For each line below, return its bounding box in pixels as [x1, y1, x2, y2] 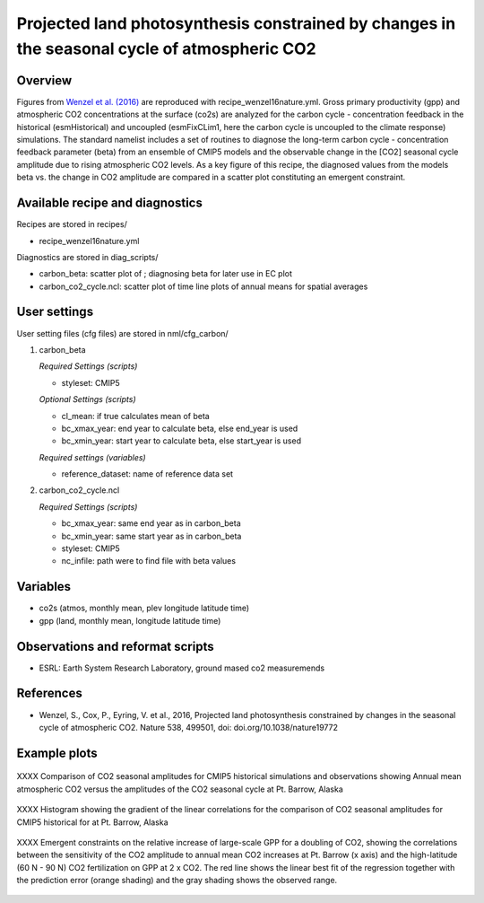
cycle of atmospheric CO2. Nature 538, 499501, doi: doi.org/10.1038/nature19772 [39, 722, 339, 732]
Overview [16, 73, 73, 88]
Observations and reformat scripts [16, 638, 214, 654]
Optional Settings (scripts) [39, 394, 136, 405]
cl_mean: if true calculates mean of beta [61, 410, 210, 421]
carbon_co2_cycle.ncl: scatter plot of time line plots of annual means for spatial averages [39, 281, 368, 292]
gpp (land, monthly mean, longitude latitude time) [39, 615, 221, 626]
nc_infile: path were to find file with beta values [61, 556, 237, 566]
